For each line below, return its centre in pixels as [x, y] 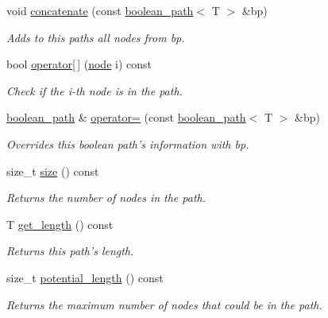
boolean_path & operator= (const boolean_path [126, 117]
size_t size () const [53, 171]
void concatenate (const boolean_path [100, 10]
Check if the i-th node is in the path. [95, 90]
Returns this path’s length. [70, 251]
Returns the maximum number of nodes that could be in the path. [164, 304]
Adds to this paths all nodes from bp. [96, 37]
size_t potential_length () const [85, 277]
